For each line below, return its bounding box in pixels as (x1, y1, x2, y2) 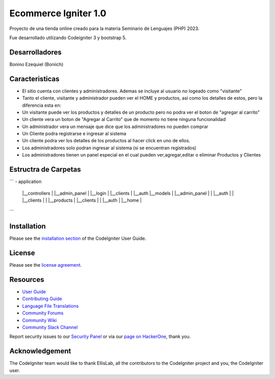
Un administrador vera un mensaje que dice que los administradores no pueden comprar (22, 123, 209, 130)
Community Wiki (22, 317, 57, 323)
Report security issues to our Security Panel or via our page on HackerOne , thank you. (9, 333, 191, 340)
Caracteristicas (9, 74, 60, 83)
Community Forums (22, 310, 64, 316)
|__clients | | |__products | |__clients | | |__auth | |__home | (22, 197, 142, 203)
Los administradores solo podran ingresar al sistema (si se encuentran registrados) (22, 145, 197, 151)
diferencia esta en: (22, 102, 62, 108)
